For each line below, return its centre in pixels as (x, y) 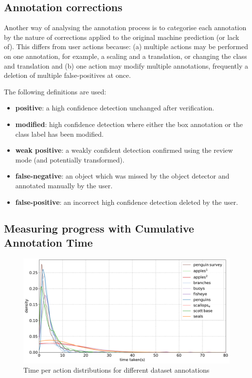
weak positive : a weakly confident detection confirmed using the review (124, 150)
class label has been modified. (59, 134)
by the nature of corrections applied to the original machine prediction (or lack (122, 37)
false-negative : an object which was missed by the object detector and (122, 176)
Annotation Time (48, 242)
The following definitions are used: (55, 91)
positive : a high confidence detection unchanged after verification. (115, 108)
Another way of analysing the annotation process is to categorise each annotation (125, 27)
